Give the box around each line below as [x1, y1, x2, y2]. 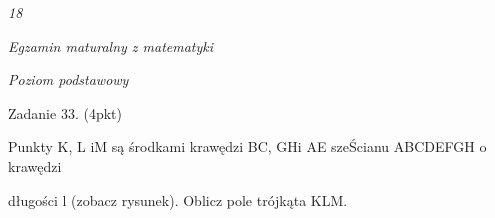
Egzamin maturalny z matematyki [8, 35, 214, 56]
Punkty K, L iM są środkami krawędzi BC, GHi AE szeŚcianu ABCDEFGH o [8, 136, 487, 157]
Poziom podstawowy [8, 69, 129, 90]
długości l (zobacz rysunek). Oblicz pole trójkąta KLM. [8, 189, 348, 210]
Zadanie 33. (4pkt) [8, 102, 122, 123]
